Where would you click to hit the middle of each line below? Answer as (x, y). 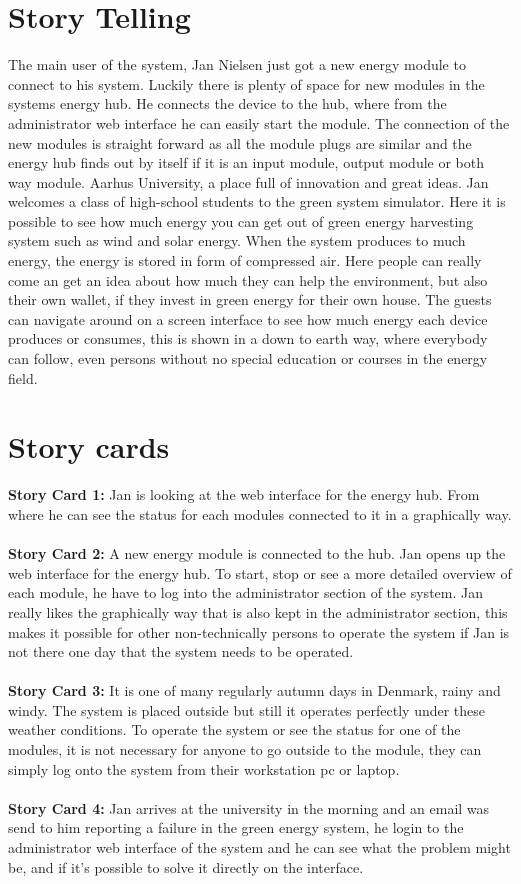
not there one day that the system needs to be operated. (181, 651)
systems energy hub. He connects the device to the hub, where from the (227, 103)
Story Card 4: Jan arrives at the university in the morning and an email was (249, 807)
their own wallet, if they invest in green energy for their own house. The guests (250, 299)
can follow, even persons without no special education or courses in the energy (248, 358)
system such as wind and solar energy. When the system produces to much (237, 240)
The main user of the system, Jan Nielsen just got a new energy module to (237, 64)
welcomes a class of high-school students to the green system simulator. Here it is (257, 201)
